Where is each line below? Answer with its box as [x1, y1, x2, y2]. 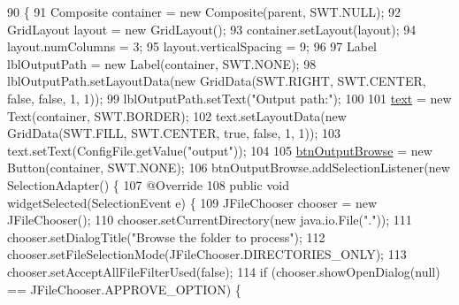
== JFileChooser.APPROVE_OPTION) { [7, 279, 241, 298]
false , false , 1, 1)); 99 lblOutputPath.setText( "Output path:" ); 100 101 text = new [7, 88, 452, 107]
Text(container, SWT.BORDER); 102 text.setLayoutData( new [7, 106, 347, 125]
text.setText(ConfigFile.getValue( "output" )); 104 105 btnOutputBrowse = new [7, 141, 432, 159]
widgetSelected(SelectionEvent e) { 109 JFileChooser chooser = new [7, 193, 378, 211]
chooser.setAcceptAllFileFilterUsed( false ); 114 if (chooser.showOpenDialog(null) [7, 262, 440, 280]
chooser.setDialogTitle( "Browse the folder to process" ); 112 [7, 227, 325, 246]
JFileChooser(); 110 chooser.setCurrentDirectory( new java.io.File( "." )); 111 [7, 210, 412, 229]
